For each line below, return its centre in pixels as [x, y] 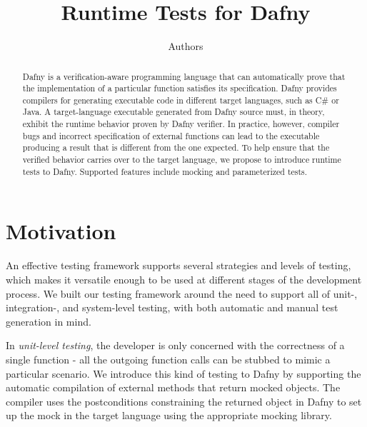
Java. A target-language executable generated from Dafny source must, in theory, [174, 112]
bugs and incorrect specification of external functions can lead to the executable [171, 135]
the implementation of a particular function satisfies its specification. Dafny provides [180, 88]
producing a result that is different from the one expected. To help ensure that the [176, 147]
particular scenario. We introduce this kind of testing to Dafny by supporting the [183, 373]
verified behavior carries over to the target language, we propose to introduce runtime [182, 160]
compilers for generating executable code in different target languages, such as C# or [181, 100]
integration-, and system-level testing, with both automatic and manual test [172, 307]
